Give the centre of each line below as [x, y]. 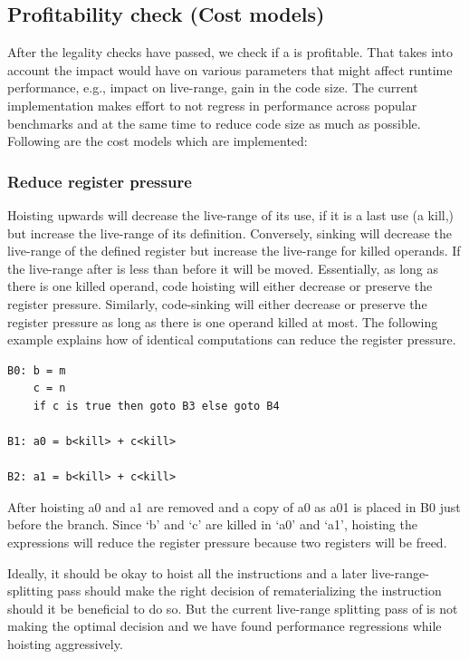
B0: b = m [37, 370]
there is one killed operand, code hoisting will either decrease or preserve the [220, 286]
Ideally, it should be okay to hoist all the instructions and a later [187, 572]
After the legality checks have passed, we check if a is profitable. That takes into [230, 52]
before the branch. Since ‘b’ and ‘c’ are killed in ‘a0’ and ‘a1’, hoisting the [212, 524]
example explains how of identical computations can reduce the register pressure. [232, 339]
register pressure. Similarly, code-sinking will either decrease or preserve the [217, 303]
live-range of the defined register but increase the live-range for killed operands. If [234, 251]
